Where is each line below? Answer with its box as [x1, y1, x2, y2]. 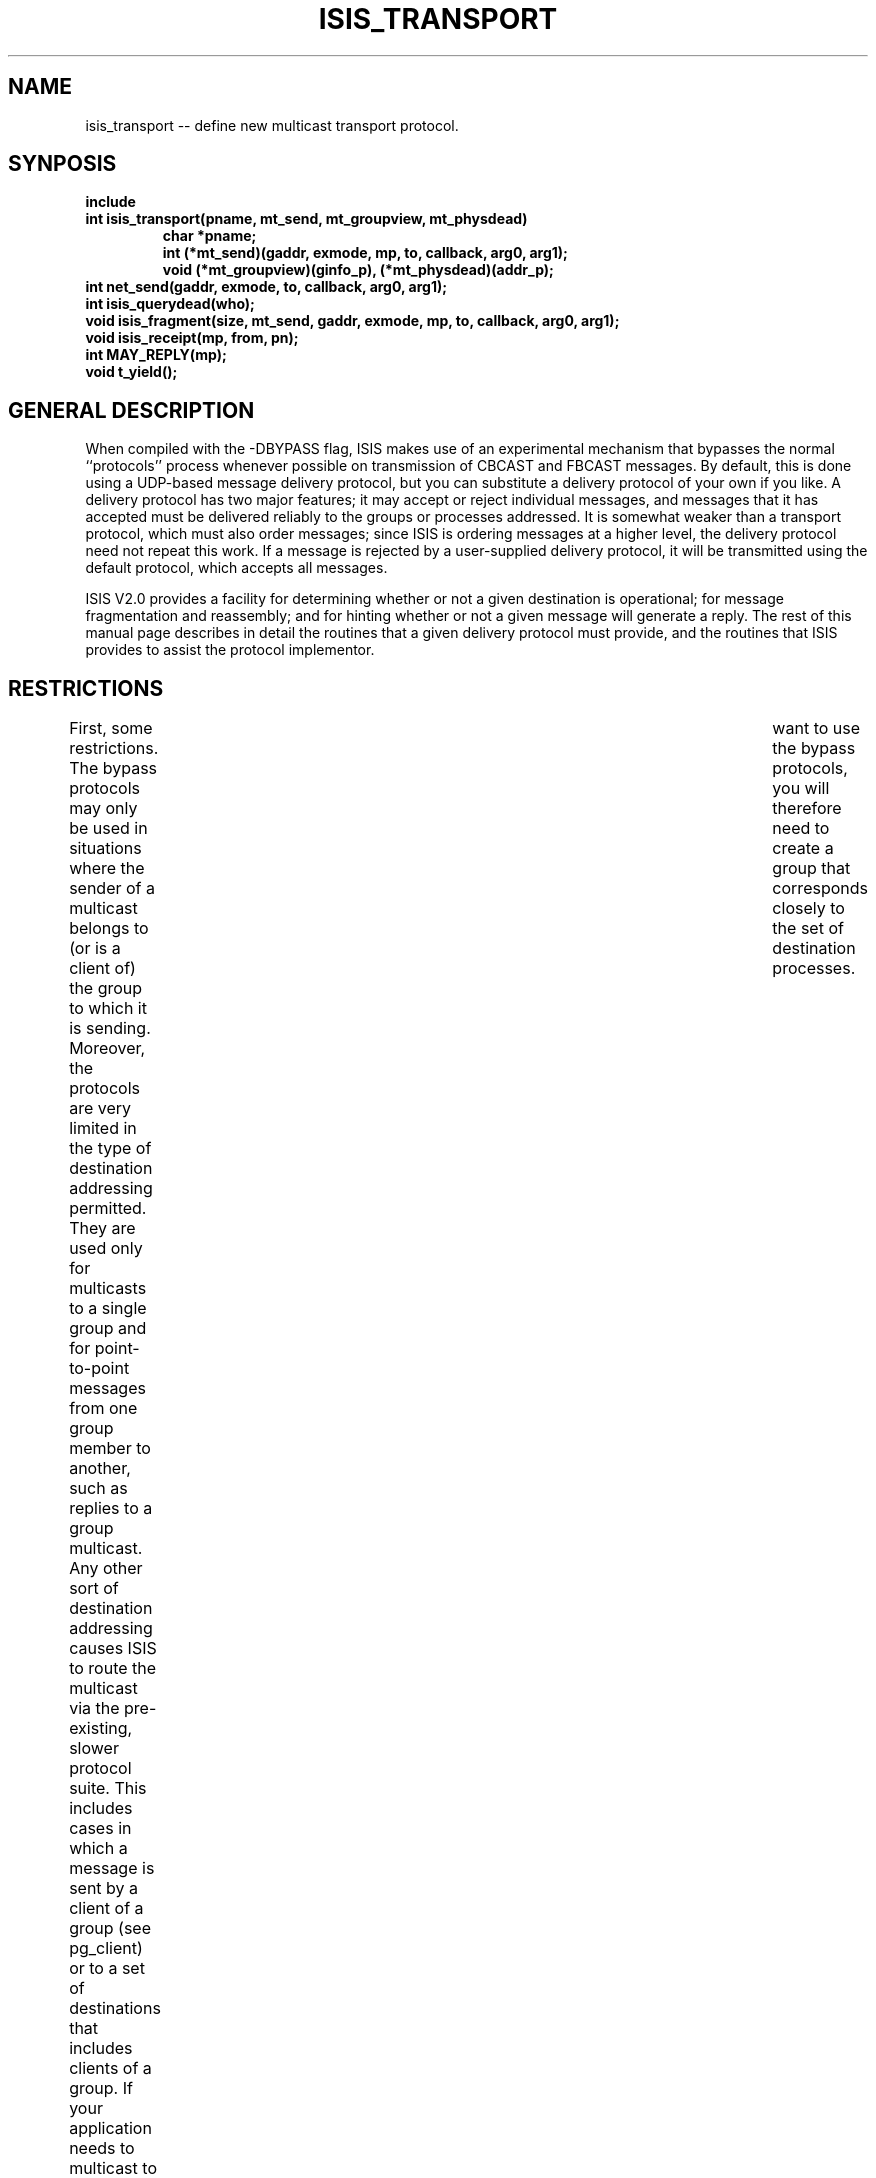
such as [69, 1478, 128, 1499]
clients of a [69, 2058, 152, 2079]
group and [69, 1318, 147, 1339]
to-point [69, 1358, 130, 1379]
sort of [69, 1578, 119, 1599]
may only [69, 798, 138, 819]
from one [69, 1398, 138, 1419]
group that [772, 858, 851, 879]
